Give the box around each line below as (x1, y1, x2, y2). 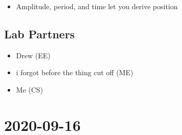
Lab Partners (4, 26, 75, 41)
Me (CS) (16, 84, 43, 95)
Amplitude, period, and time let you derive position (16, 1, 178, 11)
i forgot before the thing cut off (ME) (16, 67, 134, 78)
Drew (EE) (16, 50, 50, 60)
